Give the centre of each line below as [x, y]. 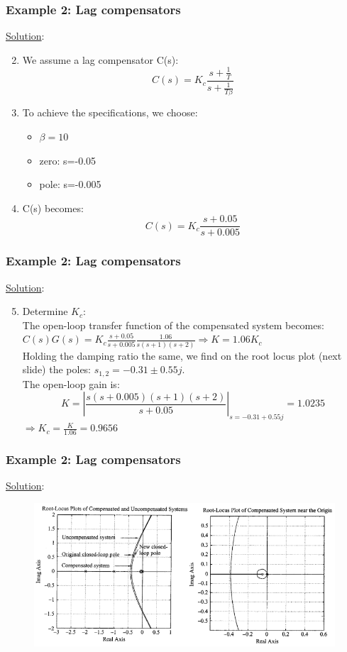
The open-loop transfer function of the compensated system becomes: [173, 325]
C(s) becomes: [53, 208]
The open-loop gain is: [71, 383]
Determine [45, 311]
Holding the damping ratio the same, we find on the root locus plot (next [182, 355]
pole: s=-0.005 [70, 184]
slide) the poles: [57, 369]
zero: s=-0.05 [68, 160]
